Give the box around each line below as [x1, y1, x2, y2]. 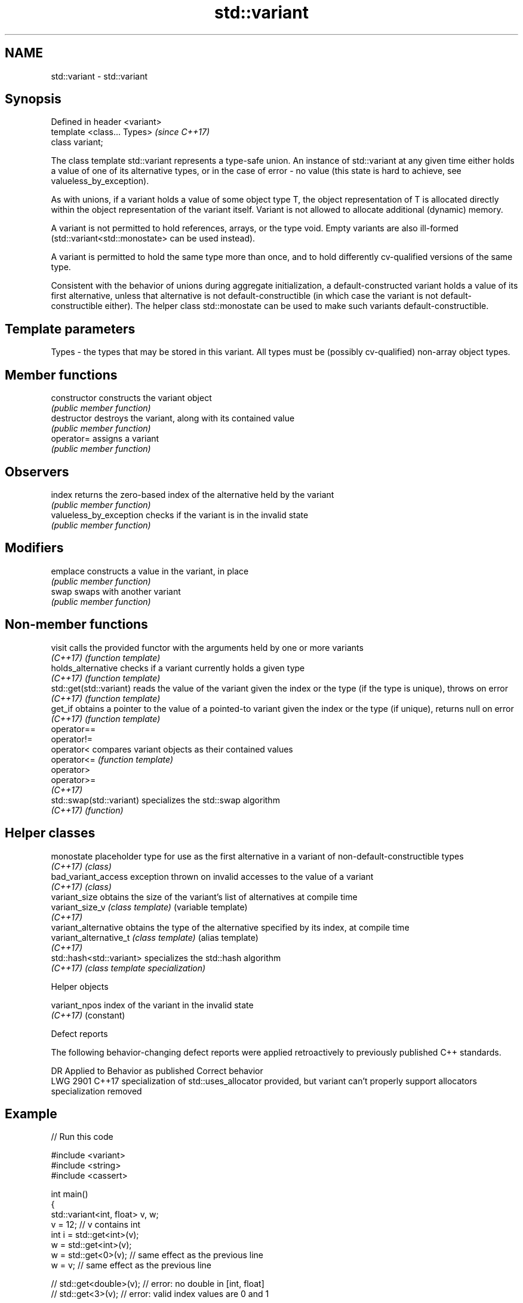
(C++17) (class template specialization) [51, 962, 206, 973]
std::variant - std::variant [51, 71, 147, 81]
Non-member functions [5, 617, 148, 632]
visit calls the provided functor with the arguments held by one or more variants [51, 642, 364, 653]
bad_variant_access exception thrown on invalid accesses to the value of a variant [51, 871, 374, 882]
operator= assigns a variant [51, 433, 159, 444]
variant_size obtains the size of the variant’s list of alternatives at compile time [51, 891, 358, 902]
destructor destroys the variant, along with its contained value [51, 413, 295, 424]
